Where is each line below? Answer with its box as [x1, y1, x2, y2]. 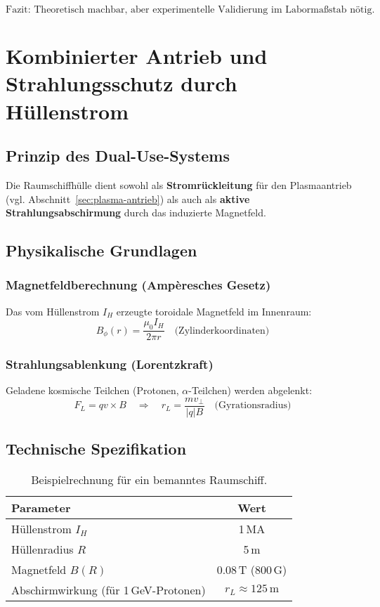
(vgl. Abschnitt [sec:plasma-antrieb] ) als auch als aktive [6, 191, 250, 206]
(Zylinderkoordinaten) [174, 325, 270, 336]
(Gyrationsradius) [214, 400, 291, 411]
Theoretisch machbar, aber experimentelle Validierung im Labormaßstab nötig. [34, 5, 375, 15]
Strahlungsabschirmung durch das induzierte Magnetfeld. [6, 205, 266, 220]
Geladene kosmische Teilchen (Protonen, [6, 383, 179, 398]
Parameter [11, 500, 71, 516]
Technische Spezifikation [6, 438, 187, 459]
